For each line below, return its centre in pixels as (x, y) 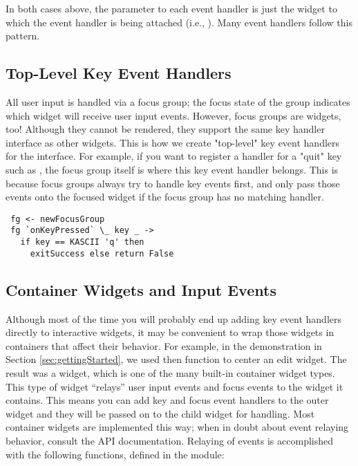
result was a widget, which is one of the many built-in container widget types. (170, 372)
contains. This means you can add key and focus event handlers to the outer (167, 400)
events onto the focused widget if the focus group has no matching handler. (165, 197)
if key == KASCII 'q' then (82, 242)
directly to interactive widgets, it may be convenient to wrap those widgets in (170, 332)
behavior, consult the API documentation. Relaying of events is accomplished (170, 440)
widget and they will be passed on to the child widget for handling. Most (160, 413)
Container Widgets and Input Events (141, 289)
